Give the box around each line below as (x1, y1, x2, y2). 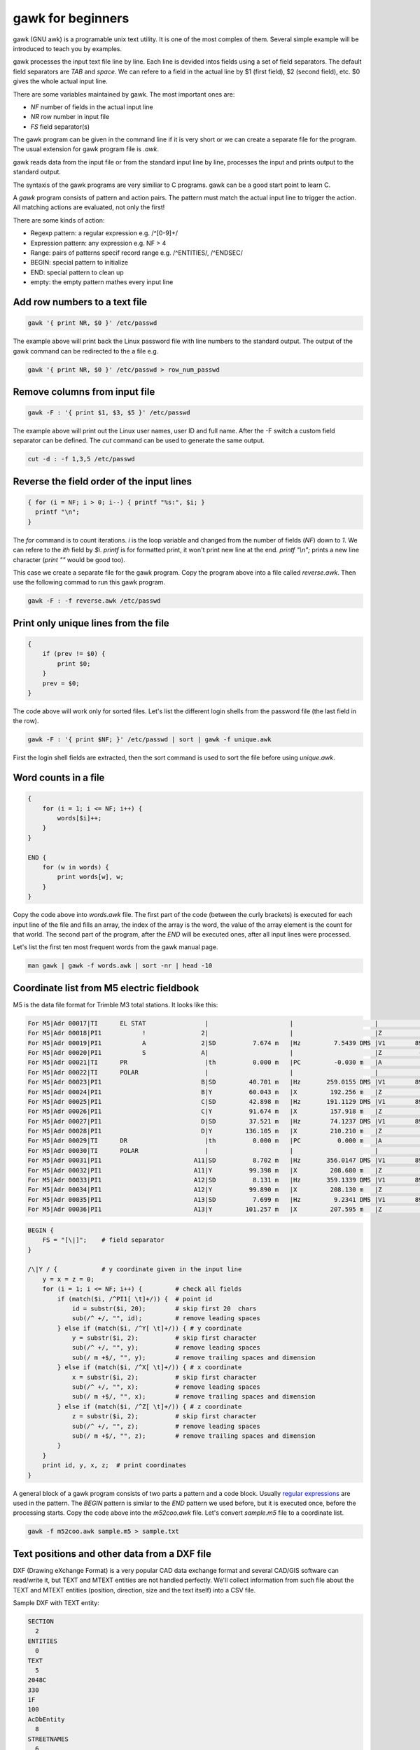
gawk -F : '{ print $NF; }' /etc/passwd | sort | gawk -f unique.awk (27, 736, 272, 743)
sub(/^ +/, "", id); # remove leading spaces (71, 1315, 260, 1322)
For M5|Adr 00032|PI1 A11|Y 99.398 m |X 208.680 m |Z (27, 1166, 382, 1174)
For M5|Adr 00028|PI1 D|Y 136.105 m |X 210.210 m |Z (27, 1127, 382, 1135)
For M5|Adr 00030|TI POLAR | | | (27, 1147, 379, 1154)
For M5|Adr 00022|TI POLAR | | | (27, 1068, 379, 1076)
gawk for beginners (13, 10, 129, 26)
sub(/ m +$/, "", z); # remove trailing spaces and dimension (71, 1431, 316, 1440)
